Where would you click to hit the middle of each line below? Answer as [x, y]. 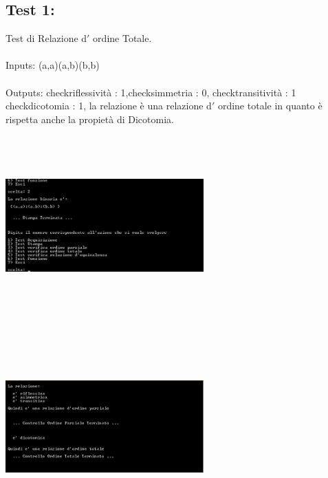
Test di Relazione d [46, 38]
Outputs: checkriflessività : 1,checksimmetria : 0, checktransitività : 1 [151, 92]
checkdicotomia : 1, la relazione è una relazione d [109, 106]
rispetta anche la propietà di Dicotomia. [90, 119]
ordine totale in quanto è [270, 106]
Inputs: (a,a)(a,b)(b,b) [53, 65]
